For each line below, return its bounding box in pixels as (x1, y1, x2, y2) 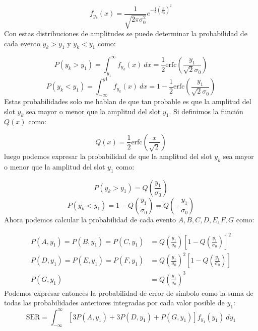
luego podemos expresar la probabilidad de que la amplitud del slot (4, 150, 212, 161)
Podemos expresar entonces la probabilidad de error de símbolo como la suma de (4, 287, 253, 298)
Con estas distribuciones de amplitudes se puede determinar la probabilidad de (4, 28, 247, 39)
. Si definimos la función (169, 106, 243, 116)
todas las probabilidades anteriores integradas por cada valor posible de (4, 297, 225, 308)
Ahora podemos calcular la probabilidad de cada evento (4, 214, 176, 224)
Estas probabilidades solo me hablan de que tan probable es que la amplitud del (4, 96, 251, 106)
